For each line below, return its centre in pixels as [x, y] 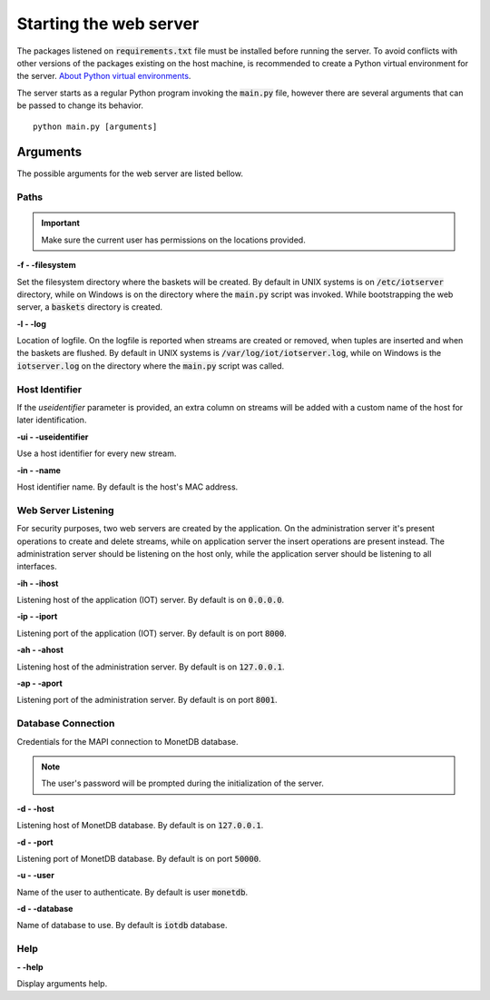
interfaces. [37, 567]
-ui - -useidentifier [53, 437]
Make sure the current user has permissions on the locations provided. [173, 240]
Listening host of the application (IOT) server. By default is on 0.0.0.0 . [151, 600]
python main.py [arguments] [95, 126]
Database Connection [66, 724]
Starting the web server [108, 24]
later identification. [52, 420]
